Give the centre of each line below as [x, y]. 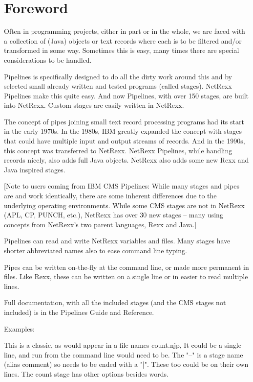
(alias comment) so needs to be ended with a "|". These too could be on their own [126, 364]
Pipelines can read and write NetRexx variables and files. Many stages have [117, 241]
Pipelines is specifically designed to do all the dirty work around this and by [118, 76]
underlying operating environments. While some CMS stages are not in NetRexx [124, 205]
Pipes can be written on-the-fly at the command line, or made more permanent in [126, 267]
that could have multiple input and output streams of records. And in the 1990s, [125, 141]
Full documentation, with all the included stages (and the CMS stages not [115, 302]
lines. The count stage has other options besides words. [86, 373]
